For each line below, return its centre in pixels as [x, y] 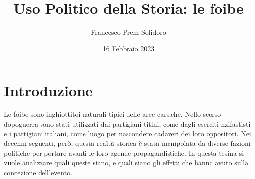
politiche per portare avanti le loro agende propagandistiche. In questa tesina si [124, 153]
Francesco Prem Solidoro [128, 32]
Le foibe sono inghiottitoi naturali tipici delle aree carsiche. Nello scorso [113, 114]
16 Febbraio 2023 [128, 48]
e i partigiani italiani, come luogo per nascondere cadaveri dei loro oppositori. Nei [127, 133]
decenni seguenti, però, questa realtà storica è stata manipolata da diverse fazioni [127, 143]
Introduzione [48, 90]
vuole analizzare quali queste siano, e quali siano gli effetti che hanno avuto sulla [126, 162]
